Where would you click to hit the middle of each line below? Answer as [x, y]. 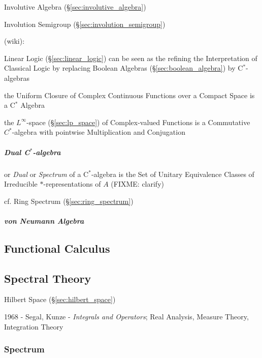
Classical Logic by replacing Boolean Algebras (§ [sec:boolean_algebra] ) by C [124, 68]
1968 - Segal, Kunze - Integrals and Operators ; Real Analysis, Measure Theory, [126, 317]
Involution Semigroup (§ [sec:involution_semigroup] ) [85, 24]
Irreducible [21, 184]
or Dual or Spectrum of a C [46, 174]
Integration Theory [34, 326]
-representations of [72, 184]
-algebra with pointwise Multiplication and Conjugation [99, 132]
